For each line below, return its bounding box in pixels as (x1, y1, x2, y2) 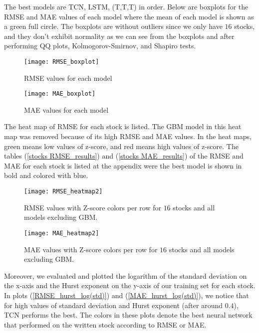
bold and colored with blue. (4, 170, 88, 180)
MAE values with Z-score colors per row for (24, 244, 158, 254)
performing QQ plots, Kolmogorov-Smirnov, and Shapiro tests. (4, 40, 196, 51)
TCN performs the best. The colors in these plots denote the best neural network (4, 310, 253, 320)
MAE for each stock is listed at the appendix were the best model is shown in (4, 160, 242, 170)
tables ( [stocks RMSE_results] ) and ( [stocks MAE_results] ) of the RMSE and (4, 151, 244, 161)
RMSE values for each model (24, 72, 112, 83)
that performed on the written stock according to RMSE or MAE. (4, 319, 207, 330)
